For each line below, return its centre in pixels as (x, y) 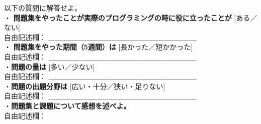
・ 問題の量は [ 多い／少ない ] (50, 66)
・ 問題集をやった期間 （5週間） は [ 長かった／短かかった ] (99, 47)
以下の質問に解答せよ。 (43, 7)
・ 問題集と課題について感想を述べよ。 (67, 105)
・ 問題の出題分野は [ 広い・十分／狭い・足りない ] (85, 86)
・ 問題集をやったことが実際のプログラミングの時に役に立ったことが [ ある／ (131, 17)
